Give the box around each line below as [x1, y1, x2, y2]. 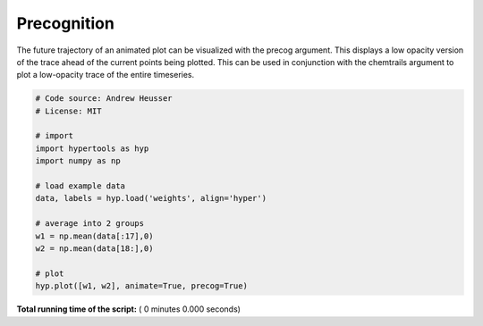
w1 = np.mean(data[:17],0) [35, 230, 154, 241]
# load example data [35, 181, 125, 191]
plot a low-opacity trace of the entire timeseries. [16, 70, 195, 80]
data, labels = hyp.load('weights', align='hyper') [35, 193, 267, 204]
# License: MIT [35, 105, 102, 116]
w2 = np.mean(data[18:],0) [35, 244, 154, 254]
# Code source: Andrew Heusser [35, 94, 174, 104]
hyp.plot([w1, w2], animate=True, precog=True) [35, 281, 248, 291]
